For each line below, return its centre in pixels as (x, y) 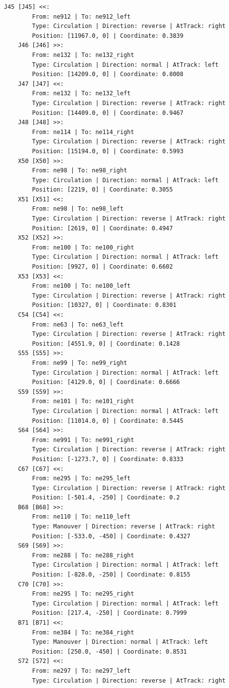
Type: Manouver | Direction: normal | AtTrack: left (120, 642)
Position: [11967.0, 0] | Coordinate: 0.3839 (108, 36)
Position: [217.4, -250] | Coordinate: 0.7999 (110, 613)
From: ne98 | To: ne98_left (78, 209)
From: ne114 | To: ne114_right (83, 132)
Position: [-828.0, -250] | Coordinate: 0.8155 (111, 575)
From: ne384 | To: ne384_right (83, 632)
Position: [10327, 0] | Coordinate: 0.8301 (104, 305)
